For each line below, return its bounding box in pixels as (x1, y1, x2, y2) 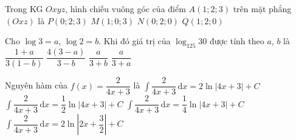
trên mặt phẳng (233, 2, 292, 15)
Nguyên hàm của (5, 79, 68, 92)
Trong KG (5, 2, 43, 15)
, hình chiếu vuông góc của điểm (65, 2, 186, 15)
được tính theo (209, 35, 264, 47)
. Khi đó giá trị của (98, 35, 171, 47)
